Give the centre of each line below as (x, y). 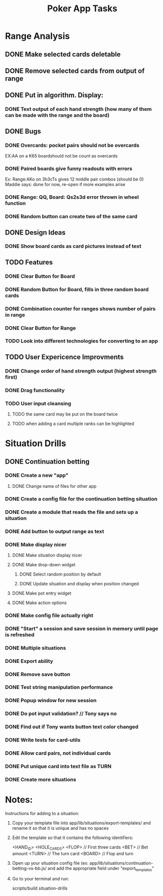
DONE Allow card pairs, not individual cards (58, 753)
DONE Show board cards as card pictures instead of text (73, 246)
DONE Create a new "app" (37, 475)
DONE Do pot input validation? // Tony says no (61, 713)
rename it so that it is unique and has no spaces (60, 828)
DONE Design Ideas (35, 232)
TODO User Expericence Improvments (64, 357)
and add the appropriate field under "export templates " (101, 869)
